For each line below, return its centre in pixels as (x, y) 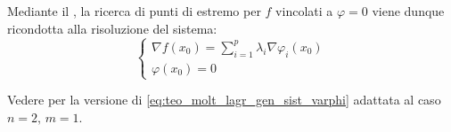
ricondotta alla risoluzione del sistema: (112, 28)
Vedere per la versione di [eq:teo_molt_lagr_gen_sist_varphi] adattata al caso (224, 100)
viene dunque (408, 11)
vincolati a (304, 11)
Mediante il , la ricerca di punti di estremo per (134, 11)
